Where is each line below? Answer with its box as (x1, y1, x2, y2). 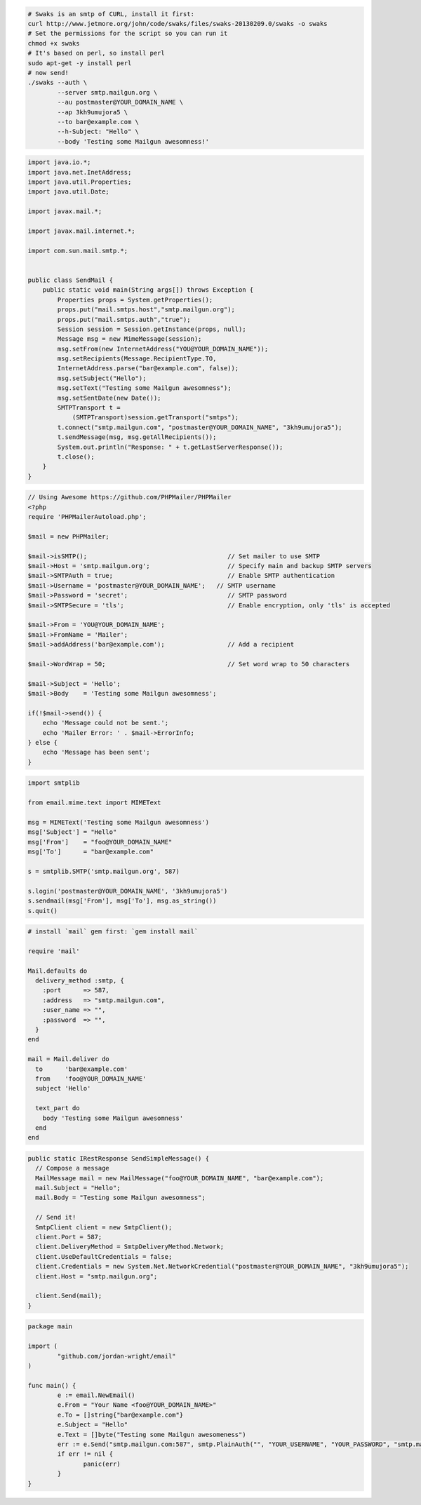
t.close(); (57, 452, 95, 461)
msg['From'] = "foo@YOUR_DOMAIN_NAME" (27, 838, 173, 846)
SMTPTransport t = (57, 404, 121, 412)
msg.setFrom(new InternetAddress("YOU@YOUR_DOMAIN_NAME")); (57, 344, 269, 353)
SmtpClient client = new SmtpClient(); (35, 1223, 173, 1231)
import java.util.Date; (27, 188, 110, 196)
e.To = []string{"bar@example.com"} (57, 1410, 184, 1419)
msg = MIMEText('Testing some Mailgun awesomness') (27, 818, 210, 827)
